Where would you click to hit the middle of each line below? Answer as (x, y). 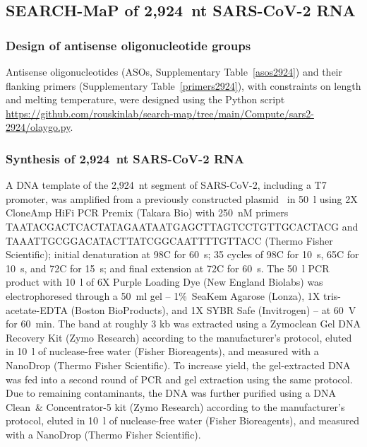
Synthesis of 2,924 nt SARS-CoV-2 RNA (125, 158)
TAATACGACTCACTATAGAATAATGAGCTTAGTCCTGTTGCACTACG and (182, 226)
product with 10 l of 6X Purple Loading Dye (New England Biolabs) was (164, 282)
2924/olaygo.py (38, 127)
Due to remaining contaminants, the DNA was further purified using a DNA (171, 393)
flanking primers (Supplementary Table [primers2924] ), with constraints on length (183, 85)
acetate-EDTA (37, 309)
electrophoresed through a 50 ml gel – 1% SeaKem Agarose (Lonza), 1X (163, 295)
